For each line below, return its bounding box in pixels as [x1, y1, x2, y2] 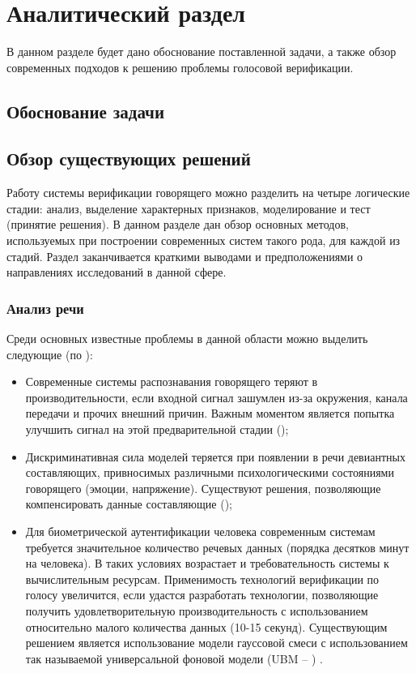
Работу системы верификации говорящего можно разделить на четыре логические [6, 184, 410, 201]
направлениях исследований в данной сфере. [6, 264, 227, 281]
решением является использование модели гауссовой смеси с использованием [25, 634, 408, 651]
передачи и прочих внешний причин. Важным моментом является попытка [25, 405, 395, 422]
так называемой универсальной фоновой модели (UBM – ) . [25, 649, 323, 667]
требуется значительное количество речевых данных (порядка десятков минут [25, 538, 410, 555]
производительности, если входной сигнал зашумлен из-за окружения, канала [25, 388, 408, 405]
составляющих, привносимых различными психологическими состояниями [25, 464, 394, 481]
